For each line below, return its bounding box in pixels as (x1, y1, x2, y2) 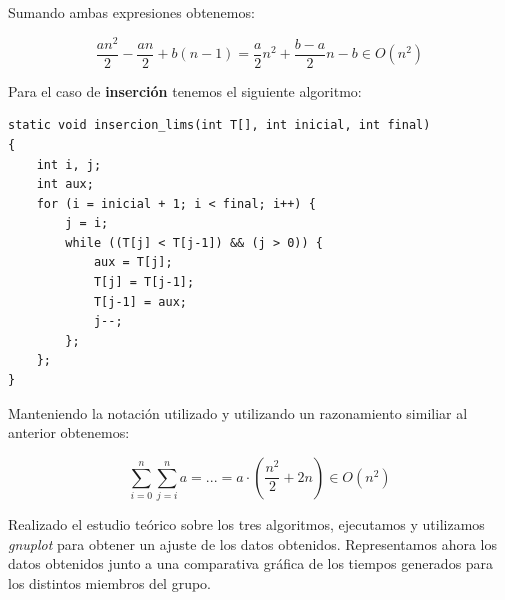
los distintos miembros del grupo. (8, 572, 211, 593)
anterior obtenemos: (8, 422, 130, 443)
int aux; (36, 177, 94, 192)
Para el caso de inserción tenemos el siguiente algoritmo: (8, 80, 362, 101)
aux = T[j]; (93, 255, 173, 270)
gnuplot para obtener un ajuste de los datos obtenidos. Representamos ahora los (8, 533, 497, 554)
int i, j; (36, 157, 102, 172)
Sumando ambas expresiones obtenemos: (8, 2, 255, 22)
